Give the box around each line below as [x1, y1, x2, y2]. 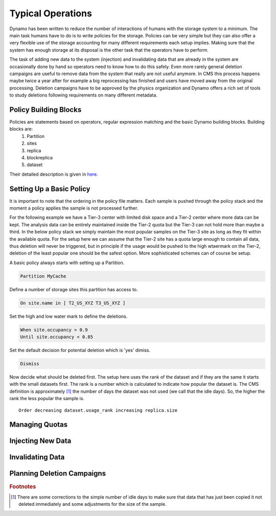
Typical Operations [9, 8, 92, 19]
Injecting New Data [9, 437, 72, 445]
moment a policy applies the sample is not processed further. [9, 205, 139, 211]
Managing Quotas [9, 420, 68, 429]
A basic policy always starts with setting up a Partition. [9, 260, 125, 266]
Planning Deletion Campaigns [9, 469, 106, 478]
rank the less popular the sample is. [9, 395, 84, 402]
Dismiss [20, 361, 39, 367]
